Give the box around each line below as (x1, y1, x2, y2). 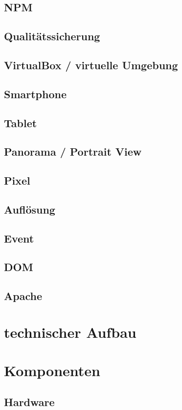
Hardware (4, 394, 55, 409)
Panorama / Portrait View (4, 144, 142, 159)
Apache (4, 288, 42, 303)
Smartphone (4, 86, 67, 101)
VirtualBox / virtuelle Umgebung (4, 57, 178, 72)
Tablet (4, 115, 37, 130)
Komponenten (4, 360, 100, 381)
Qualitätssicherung (4, 28, 100, 44)
